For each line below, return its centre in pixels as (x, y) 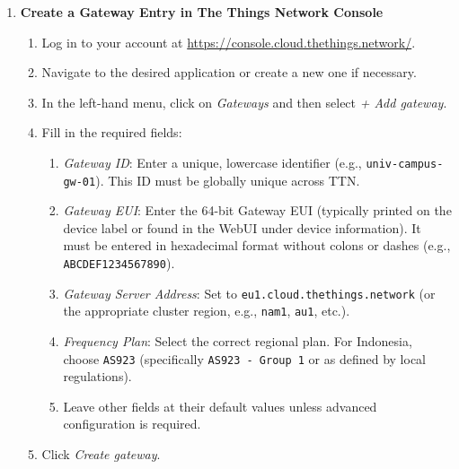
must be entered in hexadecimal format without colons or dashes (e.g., (257, 245)
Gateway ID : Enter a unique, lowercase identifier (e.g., (212, 162)
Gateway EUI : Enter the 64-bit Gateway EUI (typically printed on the (257, 210)
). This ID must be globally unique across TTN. (228, 180)
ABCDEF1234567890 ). (119, 263)
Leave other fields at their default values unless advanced (220, 406)
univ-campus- (405, 164)
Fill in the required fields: (112, 132)
